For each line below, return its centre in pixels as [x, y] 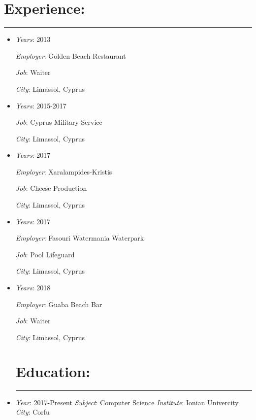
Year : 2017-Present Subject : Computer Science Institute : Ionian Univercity [127, 402]
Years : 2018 [33, 288]
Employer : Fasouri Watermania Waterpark [80, 238]
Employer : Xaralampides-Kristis [64, 171]
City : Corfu [32, 412]
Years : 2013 [33, 39]
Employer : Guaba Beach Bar [59, 304]
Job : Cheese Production [51, 188]
